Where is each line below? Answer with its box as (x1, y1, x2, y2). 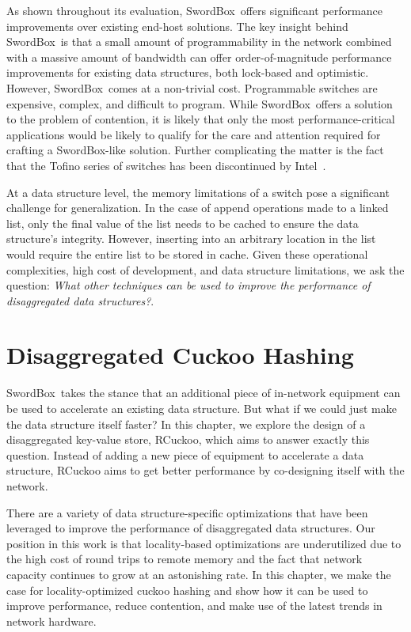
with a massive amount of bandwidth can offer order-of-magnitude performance (6, 48, 392, 65)
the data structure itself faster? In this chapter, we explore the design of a (6, 415, 366, 432)
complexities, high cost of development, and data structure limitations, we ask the (6, 261, 405, 278)
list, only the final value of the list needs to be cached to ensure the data (6, 214, 359, 231)
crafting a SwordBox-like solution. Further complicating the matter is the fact (6, 142, 384, 158)
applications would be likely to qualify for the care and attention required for (6, 126, 381, 142)
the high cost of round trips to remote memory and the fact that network (6, 551, 363, 567)
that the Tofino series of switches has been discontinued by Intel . (6, 157, 326, 173)
